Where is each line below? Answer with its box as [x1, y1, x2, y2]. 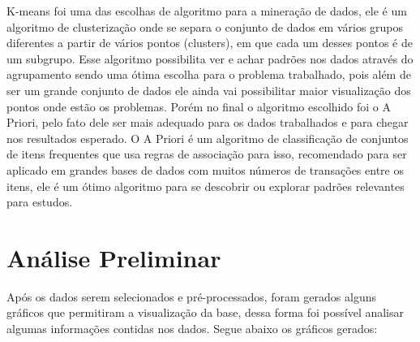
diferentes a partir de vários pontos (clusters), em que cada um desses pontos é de [6, 34, 413, 51]
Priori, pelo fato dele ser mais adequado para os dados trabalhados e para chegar [6, 114, 409, 131]
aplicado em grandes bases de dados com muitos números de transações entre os [6, 161, 404, 178]
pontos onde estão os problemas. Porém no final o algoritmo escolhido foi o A [6, 97, 391, 115]
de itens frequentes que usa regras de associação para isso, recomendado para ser [6, 145, 407, 162]
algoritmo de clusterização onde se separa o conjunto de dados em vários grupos [6, 18, 404, 35]
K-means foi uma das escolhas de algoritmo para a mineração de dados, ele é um [6, 2, 407, 19]
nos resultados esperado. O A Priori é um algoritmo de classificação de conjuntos [6, 129, 409, 146]
